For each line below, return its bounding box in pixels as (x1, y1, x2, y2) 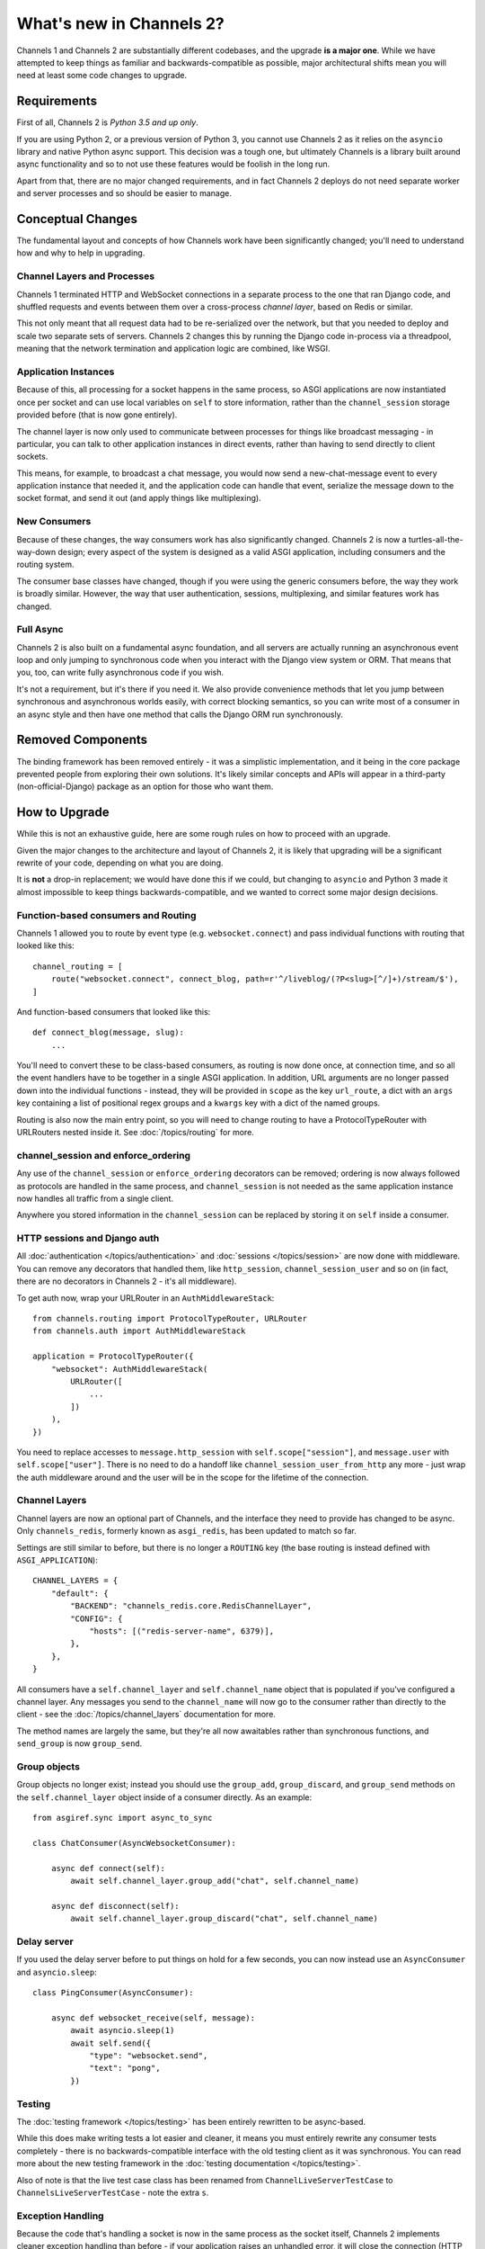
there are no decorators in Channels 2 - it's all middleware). (16, 1276, 237, 1286)
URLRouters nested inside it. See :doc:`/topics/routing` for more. (16, 1127, 255, 1138)
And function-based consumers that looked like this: (16, 1006, 211, 1017)
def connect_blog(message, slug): (32, 1027, 184, 1038)
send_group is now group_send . (16, 1738, 143, 1749)
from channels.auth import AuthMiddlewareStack (32, 1326, 246, 1336)
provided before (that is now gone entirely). (16, 409, 178, 420)
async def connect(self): (50, 1863, 166, 1873)
